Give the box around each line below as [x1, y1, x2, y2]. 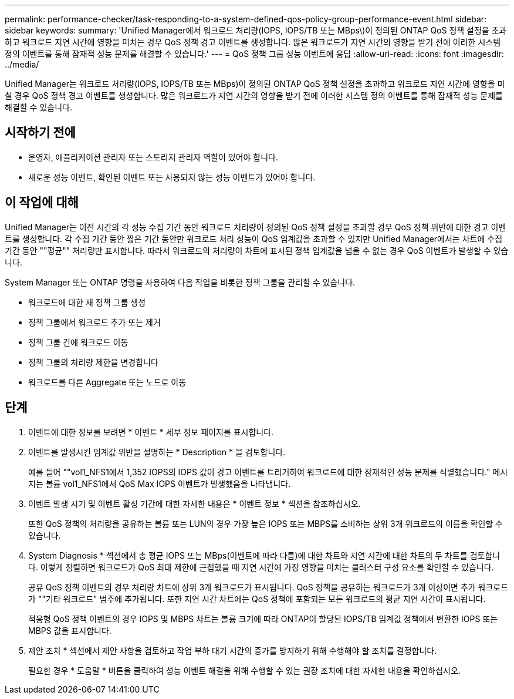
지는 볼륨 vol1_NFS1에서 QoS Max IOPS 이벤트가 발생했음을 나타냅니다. [28, 478, 291, 489]
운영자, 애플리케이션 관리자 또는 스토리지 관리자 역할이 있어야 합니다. [28, 152, 278, 162]
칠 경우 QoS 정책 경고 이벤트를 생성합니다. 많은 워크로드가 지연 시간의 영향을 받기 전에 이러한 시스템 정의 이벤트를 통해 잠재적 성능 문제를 [5, 90, 503, 100]
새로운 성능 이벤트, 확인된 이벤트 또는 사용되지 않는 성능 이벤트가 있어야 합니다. [28, 172, 316, 182]
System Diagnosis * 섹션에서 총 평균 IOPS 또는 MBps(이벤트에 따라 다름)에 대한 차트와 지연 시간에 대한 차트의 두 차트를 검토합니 [28, 550, 501, 560]
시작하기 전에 [5, 125, 76, 140]
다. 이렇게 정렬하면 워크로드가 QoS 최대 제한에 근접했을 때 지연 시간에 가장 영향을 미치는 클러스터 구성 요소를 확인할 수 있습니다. [28, 562, 494, 572]
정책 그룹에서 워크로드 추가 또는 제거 [28, 317, 161, 327]
